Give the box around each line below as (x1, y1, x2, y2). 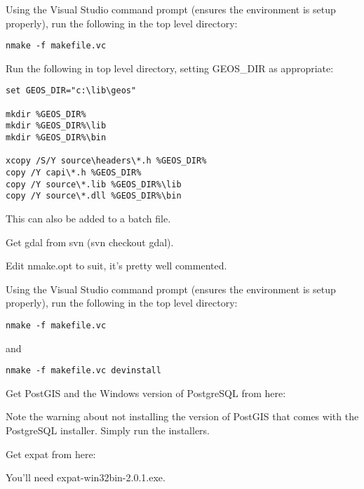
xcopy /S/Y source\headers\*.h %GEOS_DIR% (6, 156, 207, 166)
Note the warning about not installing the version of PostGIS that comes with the (6, 409, 359, 424)
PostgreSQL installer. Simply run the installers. (6, 423, 210, 438)
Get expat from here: (6, 446, 96, 461)
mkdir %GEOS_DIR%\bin (6, 133, 107, 143)
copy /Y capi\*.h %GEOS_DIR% (6, 168, 142, 178)
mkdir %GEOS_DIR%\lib (6, 121, 107, 131)
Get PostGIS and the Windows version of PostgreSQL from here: (6, 385, 286, 400)
